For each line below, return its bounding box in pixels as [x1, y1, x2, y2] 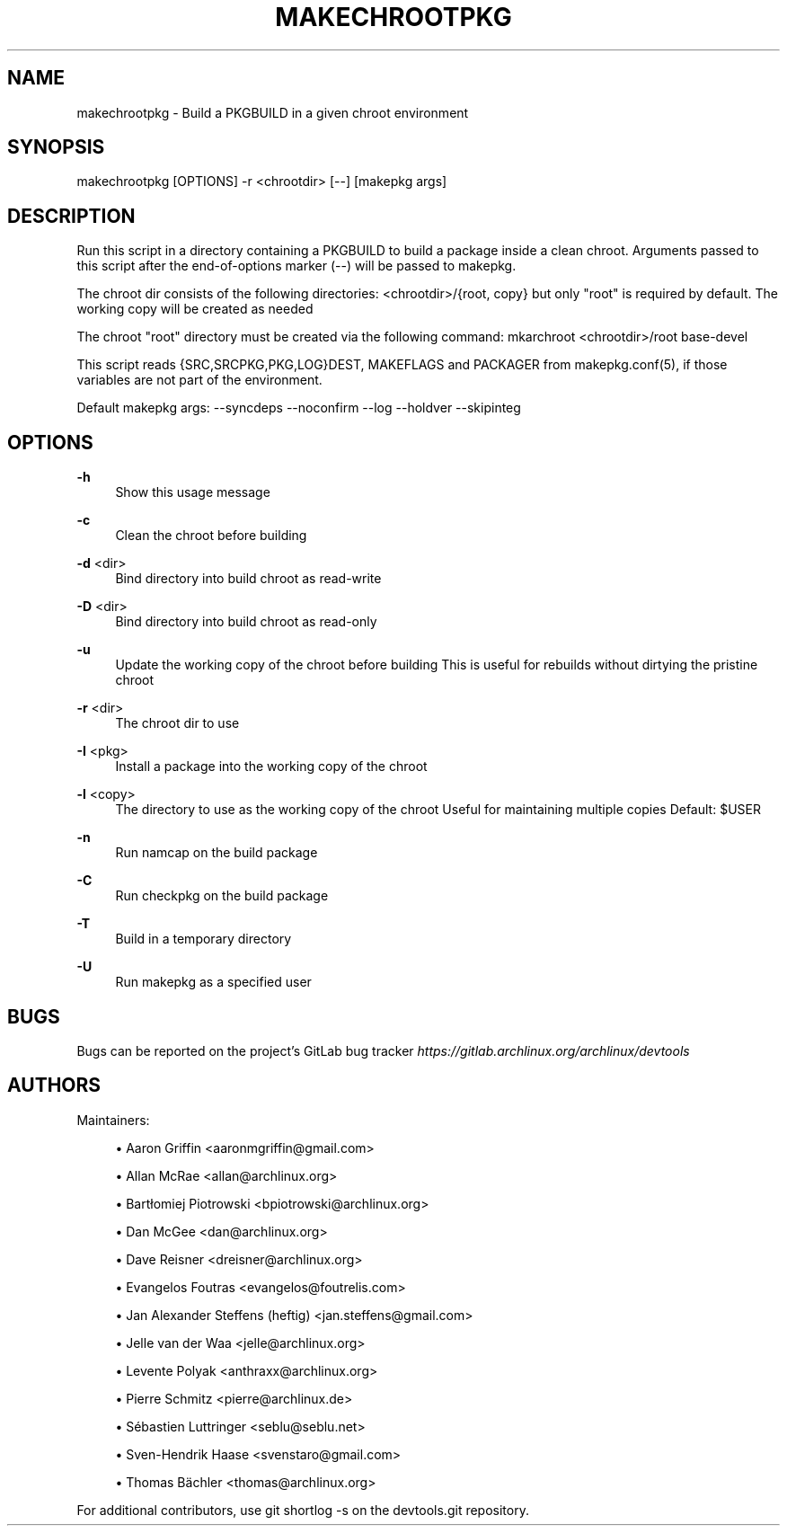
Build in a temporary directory [115, 931, 292, 947]
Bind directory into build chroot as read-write [115, 571, 382, 587]
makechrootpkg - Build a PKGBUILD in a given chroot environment [76, 104, 469, 120]
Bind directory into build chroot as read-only [115, 614, 377, 630]
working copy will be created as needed [76, 301, 314, 317]
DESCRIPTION [7, 204, 136, 227]
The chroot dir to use [115, 715, 240, 731]
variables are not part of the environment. [76, 372, 323, 388]
